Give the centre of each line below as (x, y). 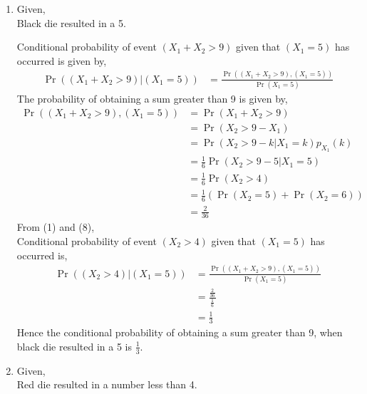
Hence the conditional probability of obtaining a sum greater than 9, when (180, 332)
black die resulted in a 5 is (74, 346)
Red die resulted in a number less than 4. (107, 384)
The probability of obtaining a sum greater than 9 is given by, (152, 99)
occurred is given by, (62, 60)
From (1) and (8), (56, 227)
